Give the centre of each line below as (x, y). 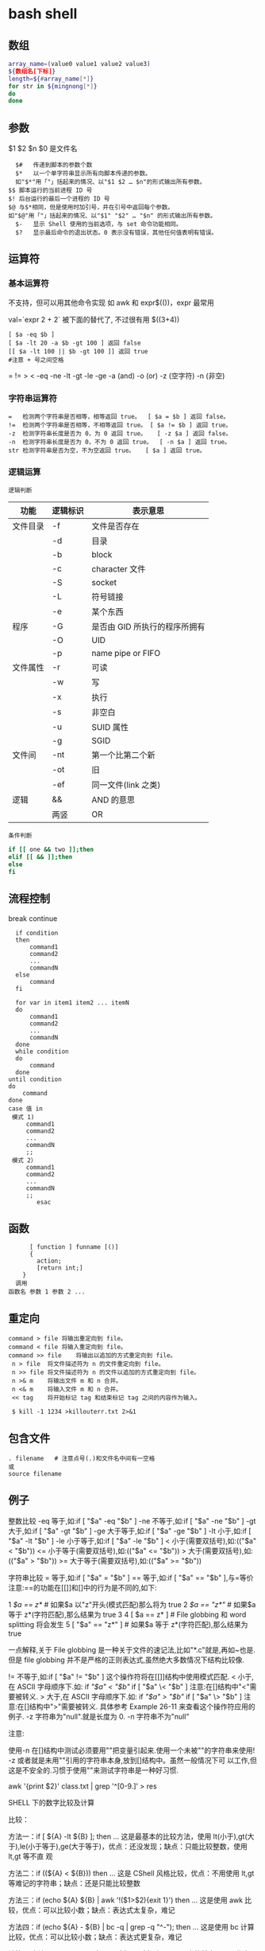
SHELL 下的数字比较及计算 (52, 1802)
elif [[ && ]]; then (40, 857)
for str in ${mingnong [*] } (53, 86)
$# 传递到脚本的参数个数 (54, 165)
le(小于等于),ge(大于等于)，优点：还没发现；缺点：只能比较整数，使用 (133, 1846)
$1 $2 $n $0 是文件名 (43, 149)
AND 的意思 (113, 800)
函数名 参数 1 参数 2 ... (47, 1292)
